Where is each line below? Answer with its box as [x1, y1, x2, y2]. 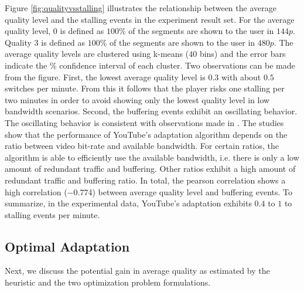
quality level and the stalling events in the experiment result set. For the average [5, 13, 295, 25]
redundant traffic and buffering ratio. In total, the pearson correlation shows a [5, 174, 286, 186]
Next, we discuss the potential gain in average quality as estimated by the [5, 264, 270, 277]
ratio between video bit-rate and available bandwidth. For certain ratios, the [5, 140, 279, 152]
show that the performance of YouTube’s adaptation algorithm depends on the [5, 128, 288, 140]
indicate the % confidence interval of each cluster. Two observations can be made [5, 59, 295, 71]
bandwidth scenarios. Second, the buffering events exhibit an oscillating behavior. [5, 105, 298, 117]
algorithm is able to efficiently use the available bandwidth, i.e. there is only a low [5, 151, 299, 163]
